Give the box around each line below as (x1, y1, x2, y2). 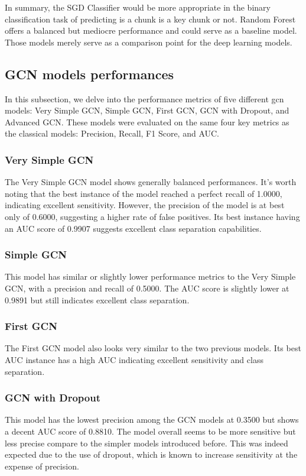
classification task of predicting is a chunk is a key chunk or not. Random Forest (5, 12, 296, 25)
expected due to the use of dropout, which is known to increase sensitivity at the (5, 448, 298, 461)
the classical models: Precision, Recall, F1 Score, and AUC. (5, 127, 219, 140)
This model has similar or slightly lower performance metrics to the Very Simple (5, 270, 296, 283)
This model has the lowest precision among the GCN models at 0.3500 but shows (5, 413, 299, 426)
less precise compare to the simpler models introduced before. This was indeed (5, 436, 288, 449)
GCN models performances (5, 64, 174, 83)
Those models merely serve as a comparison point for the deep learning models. (5, 35, 292, 48)
